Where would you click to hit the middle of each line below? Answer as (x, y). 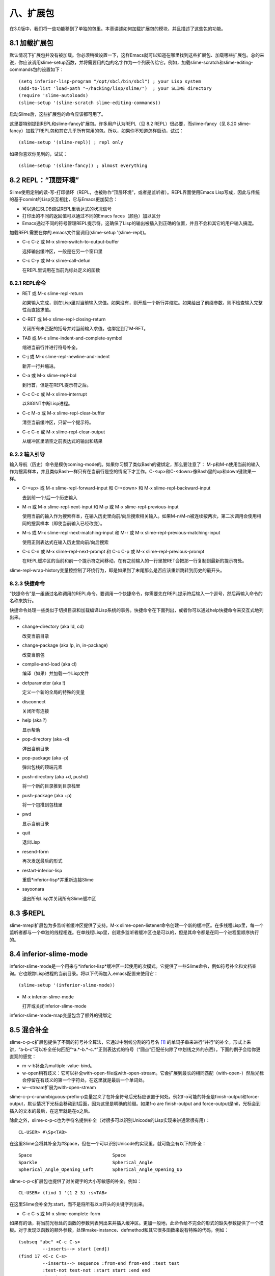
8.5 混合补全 (29, 1030)
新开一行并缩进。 (40, 366)
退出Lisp (31, 842)
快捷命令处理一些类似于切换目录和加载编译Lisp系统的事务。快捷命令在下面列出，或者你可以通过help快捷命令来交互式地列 (136, 610)
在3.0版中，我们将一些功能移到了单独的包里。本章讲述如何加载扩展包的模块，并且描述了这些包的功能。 (118, 29)
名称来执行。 (23, 601)
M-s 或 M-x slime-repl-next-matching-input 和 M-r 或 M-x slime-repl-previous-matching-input (121, 533)
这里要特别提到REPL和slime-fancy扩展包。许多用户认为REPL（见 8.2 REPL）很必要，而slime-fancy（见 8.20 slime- (130, 124)
